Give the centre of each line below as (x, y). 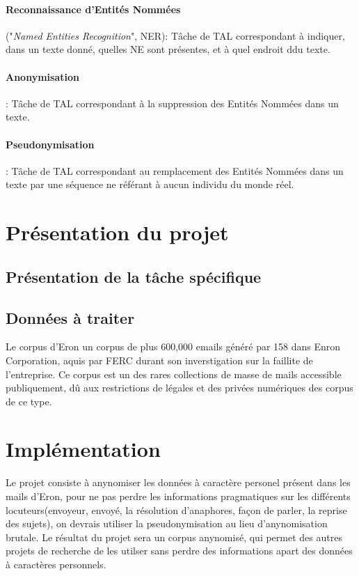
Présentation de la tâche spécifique (134, 276)
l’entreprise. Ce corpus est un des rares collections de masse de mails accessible (174, 374)
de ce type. (29, 401)
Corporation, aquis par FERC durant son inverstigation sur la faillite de (159, 360)
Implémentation (83, 449)
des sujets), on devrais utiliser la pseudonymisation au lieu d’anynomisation (167, 523)
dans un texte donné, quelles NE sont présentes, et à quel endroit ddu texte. (168, 49)
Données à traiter (70, 317)
